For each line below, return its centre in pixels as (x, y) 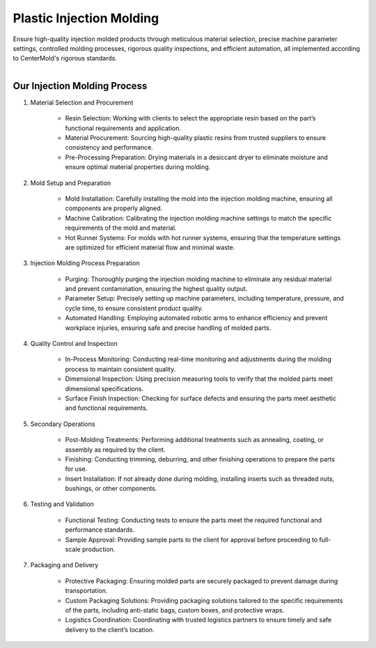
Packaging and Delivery (64, 565)
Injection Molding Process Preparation (85, 263)
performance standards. (100, 530)
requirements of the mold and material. (121, 228)
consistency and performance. (109, 148)
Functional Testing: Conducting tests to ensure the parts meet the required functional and (194, 520)
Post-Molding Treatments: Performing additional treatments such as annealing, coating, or (194, 440)
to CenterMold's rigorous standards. (65, 58)
